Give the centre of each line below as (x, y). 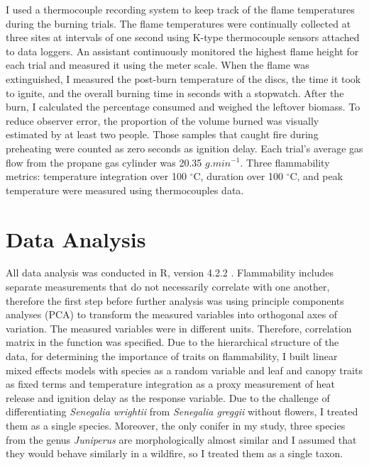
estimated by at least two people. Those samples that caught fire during (162, 134)
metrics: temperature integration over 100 (96, 176)
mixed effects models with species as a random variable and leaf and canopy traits (184, 370)
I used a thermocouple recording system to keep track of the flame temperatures (180, 9)
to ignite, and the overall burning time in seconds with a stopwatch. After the (175, 93)
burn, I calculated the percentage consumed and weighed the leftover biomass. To (183, 107)
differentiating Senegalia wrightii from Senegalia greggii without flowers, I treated (182, 411)
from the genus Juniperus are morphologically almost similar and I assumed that (181, 439)
